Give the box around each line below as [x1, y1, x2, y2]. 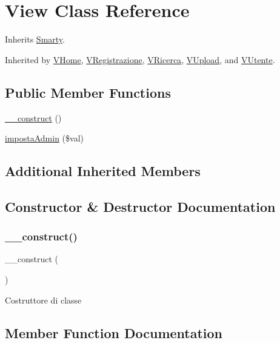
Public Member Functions [5, 83, 171, 101]
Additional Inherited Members [5, 161, 201, 180]
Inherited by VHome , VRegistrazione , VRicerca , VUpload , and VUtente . [5, 53, 275, 66]
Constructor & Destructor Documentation [5, 197, 276, 216]
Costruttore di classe [5, 293, 82, 306]
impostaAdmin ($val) [5, 132, 84, 144]
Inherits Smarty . [5, 33, 65, 46]
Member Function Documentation [5, 323, 223, 342]
